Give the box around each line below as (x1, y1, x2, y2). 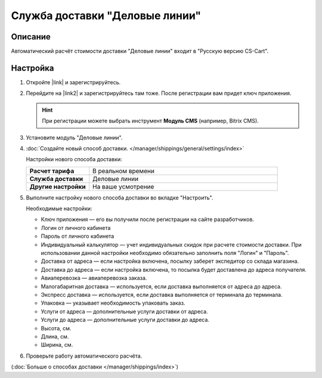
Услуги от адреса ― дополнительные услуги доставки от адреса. (41, 308, 208, 315)
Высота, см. (41, 324, 72, 331)
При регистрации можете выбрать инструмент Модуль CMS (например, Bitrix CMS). (42, 117, 259, 125)
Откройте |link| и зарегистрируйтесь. (26, 78, 121, 86)
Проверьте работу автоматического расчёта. (26, 352, 143, 359)
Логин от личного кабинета (41, 224, 111, 231)
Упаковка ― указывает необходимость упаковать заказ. (41, 299, 185, 307)
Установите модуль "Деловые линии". (26, 134, 123, 141)
